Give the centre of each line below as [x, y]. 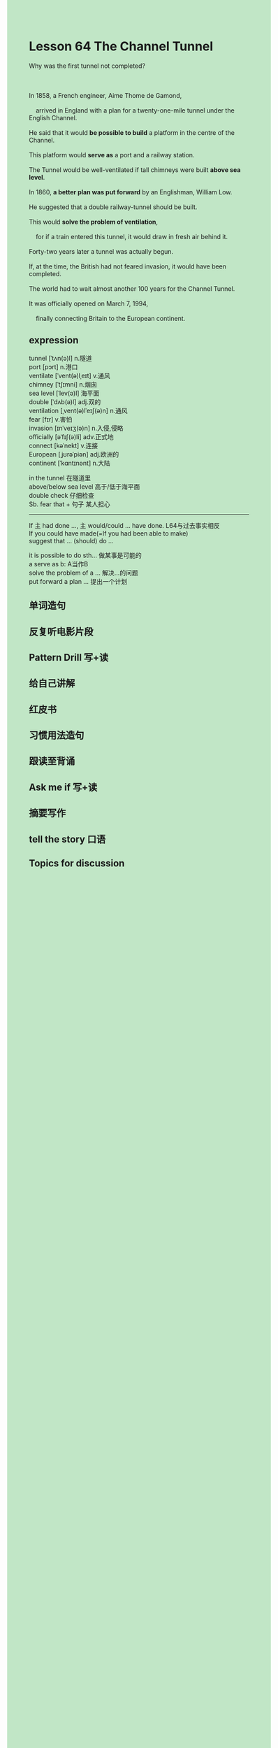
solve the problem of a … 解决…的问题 [83, 573]
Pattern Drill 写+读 [69, 657]
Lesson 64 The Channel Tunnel [121, 46]
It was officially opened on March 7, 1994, [89, 303]
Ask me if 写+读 [63, 787]
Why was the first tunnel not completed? [87, 66]
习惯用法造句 [57, 735]
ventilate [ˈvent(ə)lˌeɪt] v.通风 [69, 375]
